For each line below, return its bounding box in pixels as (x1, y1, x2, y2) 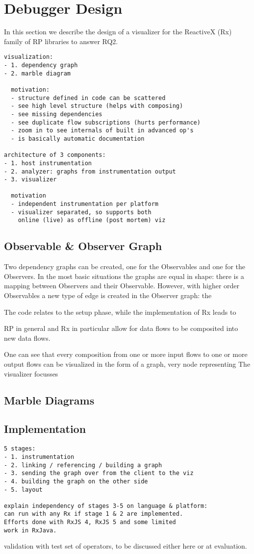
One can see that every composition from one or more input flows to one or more (4, 349, 248, 359)
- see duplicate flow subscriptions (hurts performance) (11, 119, 201, 126)
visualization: (4, 53, 53, 61)
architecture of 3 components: (4, 151, 106, 159)
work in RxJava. (4, 527, 57, 534)
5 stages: (4, 445, 36, 453)
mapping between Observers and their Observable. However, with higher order (4, 280, 240, 291)
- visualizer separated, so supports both (11, 208, 152, 216)
